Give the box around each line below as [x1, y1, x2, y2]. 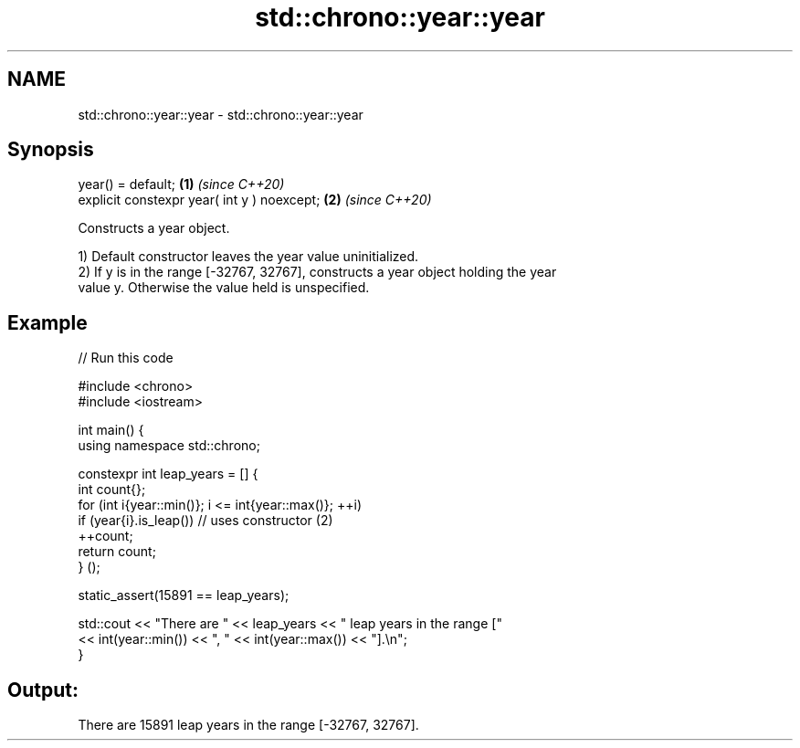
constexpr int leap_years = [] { [78, 466, 258, 482]
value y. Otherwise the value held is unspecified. [78, 279, 370, 296]
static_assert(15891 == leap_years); [78, 587, 289, 604]
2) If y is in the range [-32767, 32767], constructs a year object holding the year [78, 264, 557, 280]
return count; [78, 543, 156, 560]
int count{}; [78, 481, 146, 498]
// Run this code [78, 350, 174, 366]
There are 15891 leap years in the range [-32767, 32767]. [78, 717, 419, 733]
